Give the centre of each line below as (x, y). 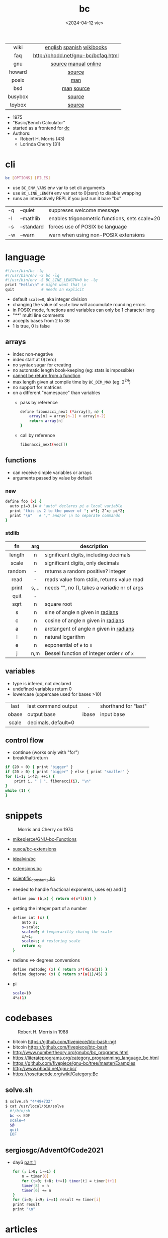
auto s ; (30, 922)
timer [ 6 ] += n (36, 1191)
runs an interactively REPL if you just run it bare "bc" (67, 198)
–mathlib (30, 218)
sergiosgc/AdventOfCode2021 (54, 1150)
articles (21, 1230)
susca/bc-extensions (34, 849)
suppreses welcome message (84, 210)
